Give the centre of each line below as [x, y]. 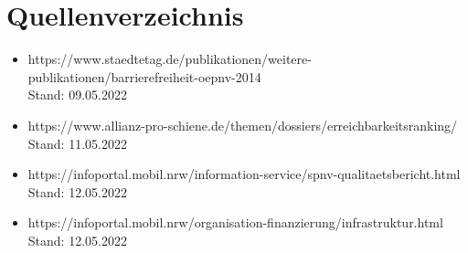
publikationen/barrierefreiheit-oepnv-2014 [144, 76]
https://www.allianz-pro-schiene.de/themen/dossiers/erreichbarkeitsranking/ [243, 125]
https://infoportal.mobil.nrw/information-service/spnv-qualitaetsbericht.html [244, 174]
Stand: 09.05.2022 [77, 95]
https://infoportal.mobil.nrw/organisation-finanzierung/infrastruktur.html [235, 222]
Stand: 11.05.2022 [77, 143]
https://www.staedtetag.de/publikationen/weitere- [170, 59]
